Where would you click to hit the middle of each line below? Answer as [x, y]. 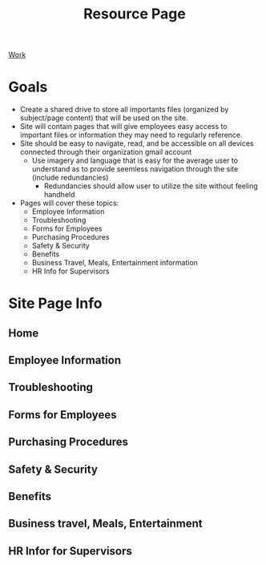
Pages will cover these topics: [69, 203]
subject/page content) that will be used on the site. [104, 118]
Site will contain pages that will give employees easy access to [123, 127]
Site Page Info [55, 303]
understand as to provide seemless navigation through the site [135, 169]
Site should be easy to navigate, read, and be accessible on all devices [137, 143]
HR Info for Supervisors [71, 271]
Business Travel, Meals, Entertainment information [115, 263]
